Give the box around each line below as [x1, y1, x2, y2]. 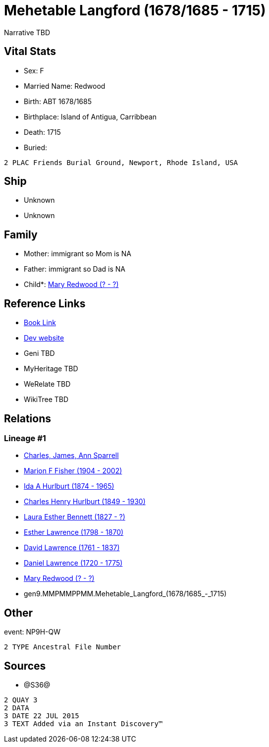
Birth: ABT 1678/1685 [24, 97, 92, 106]
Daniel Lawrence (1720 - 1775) [24, 559, 123, 568]
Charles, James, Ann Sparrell [24, 451, 119, 460]
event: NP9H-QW [4, 628, 60, 636]
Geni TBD [24, 349, 55, 358]
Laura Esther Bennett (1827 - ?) [24, 513, 125, 521]
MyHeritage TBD [24, 364, 78, 373]
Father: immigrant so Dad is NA [24, 265, 125, 274]
